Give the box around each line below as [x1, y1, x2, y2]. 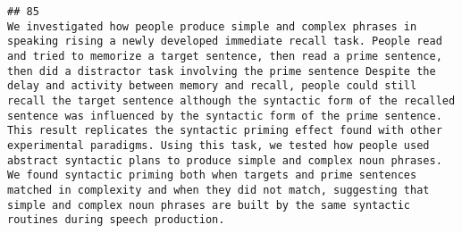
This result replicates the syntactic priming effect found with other [7, 124, 442, 137]
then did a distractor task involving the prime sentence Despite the [7, 64, 436, 78]
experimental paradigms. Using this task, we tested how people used [7, 138, 430, 152]
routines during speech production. [7, 213, 225, 227]
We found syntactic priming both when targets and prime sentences [7, 169, 417, 182]
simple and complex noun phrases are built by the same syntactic [7, 198, 411, 212]
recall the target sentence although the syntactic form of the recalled [7, 94, 456, 107]
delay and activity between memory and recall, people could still [7, 79, 417, 93]
